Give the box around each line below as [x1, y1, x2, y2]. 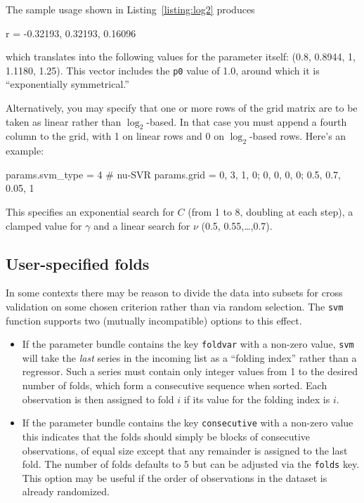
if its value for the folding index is [183, 391, 330, 406]
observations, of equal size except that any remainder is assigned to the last [22, 443, 348, 457]
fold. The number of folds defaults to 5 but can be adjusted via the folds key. [22, 457, 360, 471]
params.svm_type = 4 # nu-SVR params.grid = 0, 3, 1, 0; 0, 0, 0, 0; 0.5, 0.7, [6, 166, 341, 181]
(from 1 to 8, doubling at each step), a [188, 204, 353, 218]
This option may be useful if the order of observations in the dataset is [22, 470, 327, 485]
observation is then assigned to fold [22, 391, 174, 406]
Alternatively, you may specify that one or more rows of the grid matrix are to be [6, 100, 358, 115]
